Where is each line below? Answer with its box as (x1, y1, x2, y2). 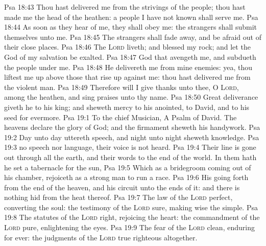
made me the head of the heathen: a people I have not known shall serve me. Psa (4, 11, 258, 22)
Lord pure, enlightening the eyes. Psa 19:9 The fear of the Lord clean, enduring (4, 222, 255, 233)
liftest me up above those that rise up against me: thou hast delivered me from (4, 72, 251, 82)
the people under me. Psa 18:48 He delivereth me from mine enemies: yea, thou (4, 61, 253, 72)
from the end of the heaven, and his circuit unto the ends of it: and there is (4, 182, 240, 192)
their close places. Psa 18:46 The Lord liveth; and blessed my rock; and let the (4, 41, 251, 52)
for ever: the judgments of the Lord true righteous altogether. (4, 232, 198, 242)
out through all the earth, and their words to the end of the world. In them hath (4, 151, 257, 162)
